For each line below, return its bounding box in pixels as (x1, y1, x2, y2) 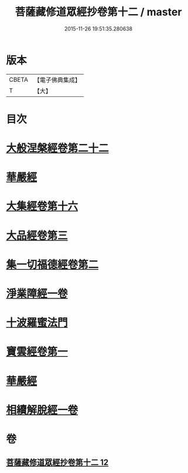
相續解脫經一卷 (6, 403, 78, 417)
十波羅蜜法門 (6, 316, 69, 330)
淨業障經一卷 (6, 287, 69, 300)
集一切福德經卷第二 (6, 258, 99, 271)
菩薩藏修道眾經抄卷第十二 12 (6, 458, 109, 468)
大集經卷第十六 (6, 200, 78, 213)
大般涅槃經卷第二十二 (6, 142, 110, 155)
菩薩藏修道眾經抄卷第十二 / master (15, 5, 182, 19)
